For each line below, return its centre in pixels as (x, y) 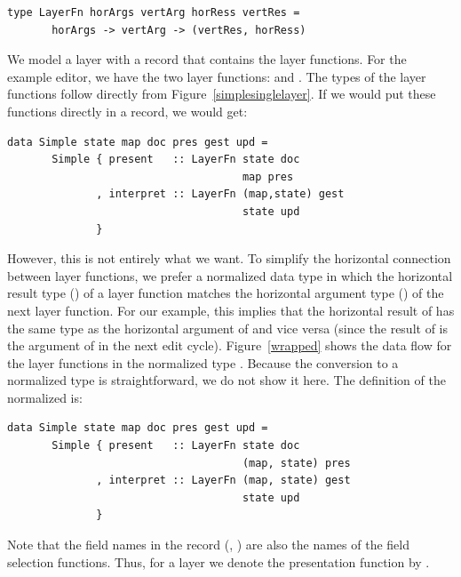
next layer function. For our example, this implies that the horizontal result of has (231, 310)
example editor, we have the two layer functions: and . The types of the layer (217, 76)
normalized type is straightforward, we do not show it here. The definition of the (227, 380)
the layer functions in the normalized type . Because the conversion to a (203, 362)
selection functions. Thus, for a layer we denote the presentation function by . (219, 561)
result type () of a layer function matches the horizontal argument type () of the (226, 293)
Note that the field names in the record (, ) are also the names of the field (208, 545)
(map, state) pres (296, 463)
